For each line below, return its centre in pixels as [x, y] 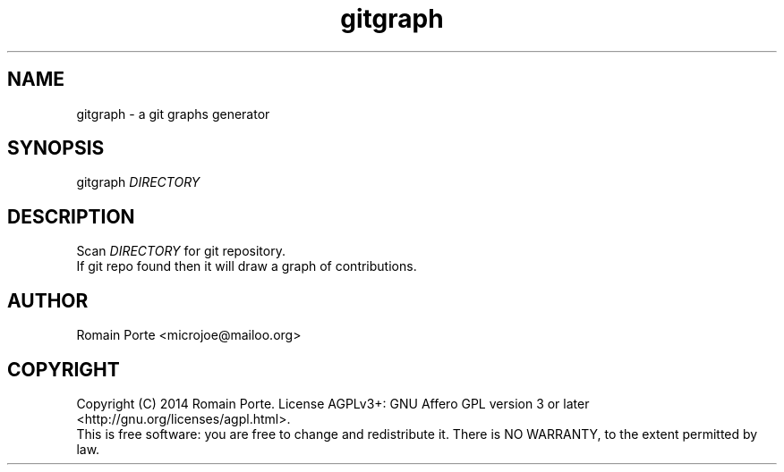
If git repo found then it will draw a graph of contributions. [247, 266]
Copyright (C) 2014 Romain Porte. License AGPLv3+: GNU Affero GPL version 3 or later [333, 403]
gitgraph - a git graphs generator [173, 114]
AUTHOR [48, 300]
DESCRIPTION [71, 216]
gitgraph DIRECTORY [138, 182]
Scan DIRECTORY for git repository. [181, 251]
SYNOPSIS [56, 148]
